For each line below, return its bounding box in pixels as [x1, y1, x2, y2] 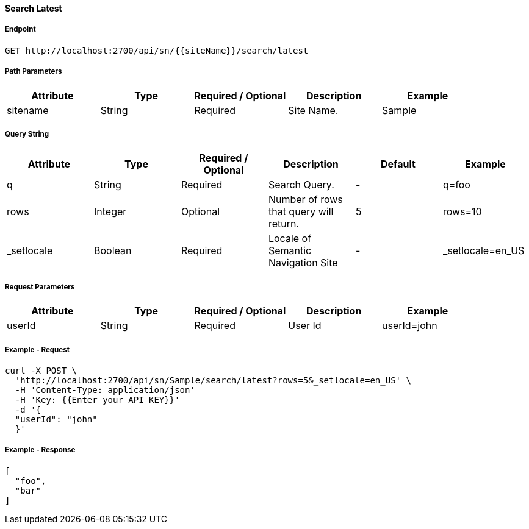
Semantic [268, 244, 312, 257]
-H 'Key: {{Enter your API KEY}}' [15, 394, 180, 405]
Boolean [93, 244, 132, 257]
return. [268, 218, 300, 230]
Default [381, 158, 416, 171]
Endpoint [5, 25, 36, 34]
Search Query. [268, 179, 334, 191]
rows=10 [442, 205, 482, 218]
